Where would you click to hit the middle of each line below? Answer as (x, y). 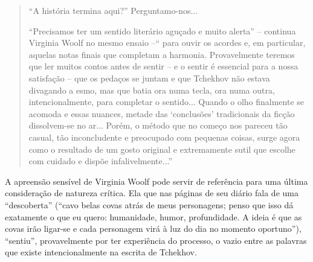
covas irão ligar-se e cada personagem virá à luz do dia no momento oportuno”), (153, 228)
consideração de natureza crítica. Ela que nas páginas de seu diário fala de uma (152, 193)
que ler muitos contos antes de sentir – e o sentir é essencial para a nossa (163, 66)
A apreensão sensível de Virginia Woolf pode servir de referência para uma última (156, 181)
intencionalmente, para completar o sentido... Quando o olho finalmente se (166, 102)
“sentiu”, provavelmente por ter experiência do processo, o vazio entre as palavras (156, 240)
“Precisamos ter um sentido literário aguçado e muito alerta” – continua (162, 30)
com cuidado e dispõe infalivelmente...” (101, 161)
